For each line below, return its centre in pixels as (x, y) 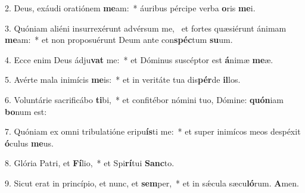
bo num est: (26, 111)
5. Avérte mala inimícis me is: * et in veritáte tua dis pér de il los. (123, 80)
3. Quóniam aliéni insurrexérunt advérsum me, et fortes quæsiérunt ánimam (146, 28)
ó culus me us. (29, 143)
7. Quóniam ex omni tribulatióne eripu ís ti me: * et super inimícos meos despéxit (153, 131)
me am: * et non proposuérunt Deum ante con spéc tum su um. (119, 40)
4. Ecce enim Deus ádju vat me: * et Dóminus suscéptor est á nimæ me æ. (139, 59)
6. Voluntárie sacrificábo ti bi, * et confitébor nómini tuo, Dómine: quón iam (144, 99)
